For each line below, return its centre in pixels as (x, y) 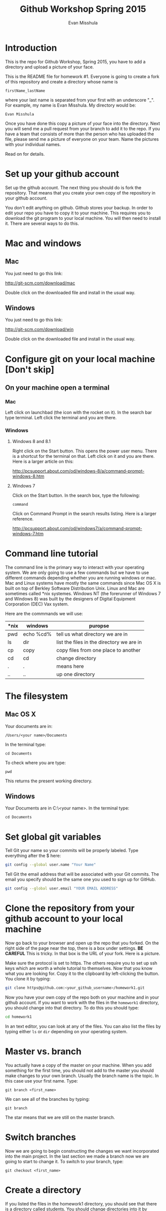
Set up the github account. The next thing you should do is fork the (73, 187)
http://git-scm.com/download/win (40, 329)
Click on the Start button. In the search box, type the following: (76, 495)
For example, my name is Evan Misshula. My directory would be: (71, 105)
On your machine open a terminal (57, 388)
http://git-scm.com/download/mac (40, 283)
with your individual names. (33, 144)
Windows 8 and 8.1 (31, 441)
